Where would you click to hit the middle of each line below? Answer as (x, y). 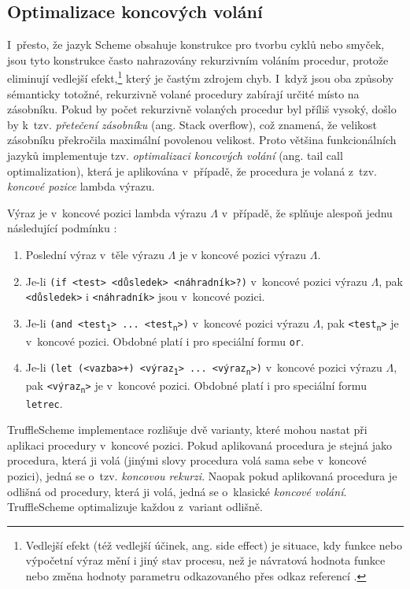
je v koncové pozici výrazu (243, 254)
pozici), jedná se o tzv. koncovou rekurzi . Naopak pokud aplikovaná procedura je (202, 476)
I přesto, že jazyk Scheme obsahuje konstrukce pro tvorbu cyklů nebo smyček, (196, 44)
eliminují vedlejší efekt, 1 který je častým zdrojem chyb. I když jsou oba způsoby (201, 77)
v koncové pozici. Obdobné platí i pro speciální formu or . (165, 341)
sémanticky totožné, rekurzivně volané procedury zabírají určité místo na (183, 93)
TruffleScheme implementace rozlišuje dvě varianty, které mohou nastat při (187, 430)
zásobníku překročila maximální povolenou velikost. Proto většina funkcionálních (202, 140)
